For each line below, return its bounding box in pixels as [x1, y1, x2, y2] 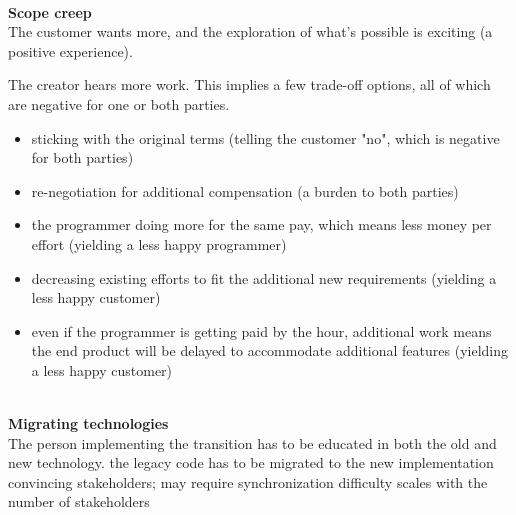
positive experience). [8, 40, 133, 61]
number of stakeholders [8, 491, 150, 512]
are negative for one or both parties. [8, 93, 230, 114]
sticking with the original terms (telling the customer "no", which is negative [31, 127, 500, 148]
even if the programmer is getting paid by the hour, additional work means [31, 320, 492, 341]
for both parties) [31, 147, 134, 168]
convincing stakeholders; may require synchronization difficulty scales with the [8, 471, 488, 492]
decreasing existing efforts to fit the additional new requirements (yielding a [31, 267, 497, 288]
